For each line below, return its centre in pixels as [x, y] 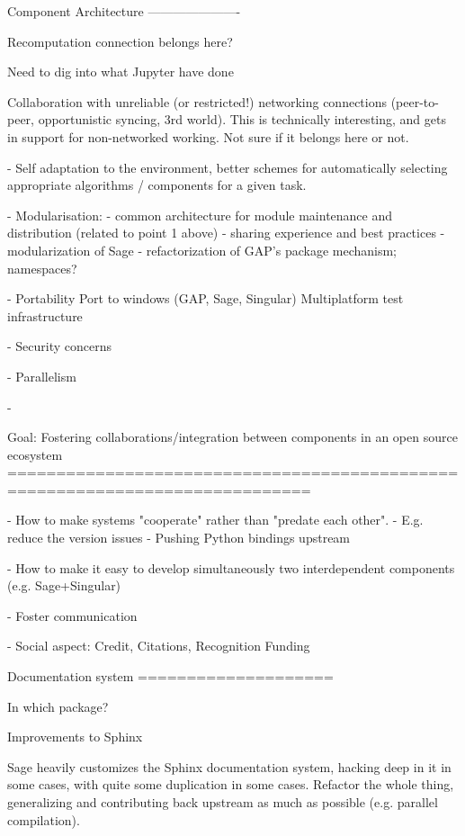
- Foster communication [72, 615]
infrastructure [45, 315]
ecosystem [35, 454]
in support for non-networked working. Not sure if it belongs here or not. [208, 136]
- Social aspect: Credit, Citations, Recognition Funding [159, 646]
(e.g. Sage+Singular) [64, 585]
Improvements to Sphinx [75, 737]
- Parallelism [42, 376]
